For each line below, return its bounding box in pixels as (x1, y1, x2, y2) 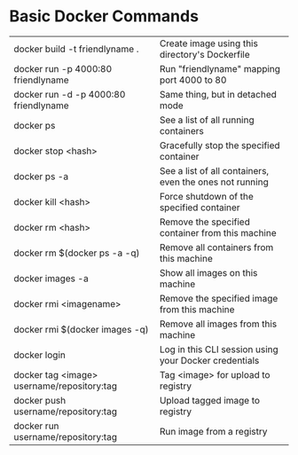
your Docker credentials (159, 354, 260, 366)
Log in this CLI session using (159, 343, 279, 356)
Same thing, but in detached (159, 88, 278, 100)
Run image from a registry (159, 425, 268, 437)
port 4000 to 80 (159, 74, 227, 86)
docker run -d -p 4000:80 (13, 88, 126, 100)
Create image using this (159, 37, 259, 50)
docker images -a (13, 272, 89, 285)
